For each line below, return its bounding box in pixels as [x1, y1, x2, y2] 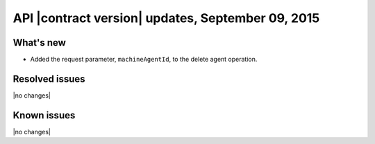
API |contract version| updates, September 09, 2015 [12, 10, 320, 26]
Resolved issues [12, 73, 86, 84]
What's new [12, 37, 66, 48]
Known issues [12, 109, 76, 121]
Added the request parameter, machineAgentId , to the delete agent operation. [30, 55, 258, 64]
